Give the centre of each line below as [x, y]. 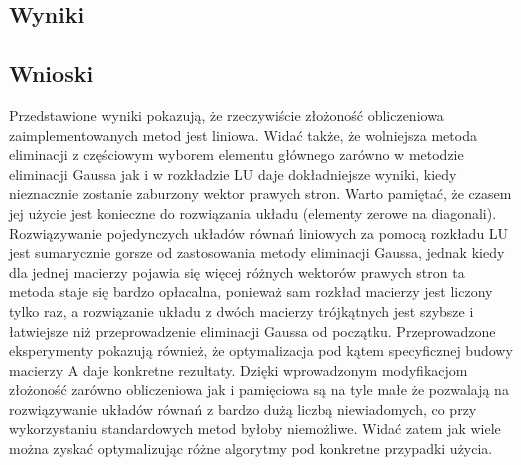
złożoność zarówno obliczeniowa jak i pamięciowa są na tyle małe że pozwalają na [259, 389]
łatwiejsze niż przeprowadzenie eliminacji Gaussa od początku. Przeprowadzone [252, 330]
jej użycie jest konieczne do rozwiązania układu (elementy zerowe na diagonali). [253, 212]
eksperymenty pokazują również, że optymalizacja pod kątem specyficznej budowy [261, 350]
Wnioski [51, 73]
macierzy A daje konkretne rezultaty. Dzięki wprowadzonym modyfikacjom [238, 369]
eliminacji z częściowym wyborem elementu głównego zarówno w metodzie [236, 154]
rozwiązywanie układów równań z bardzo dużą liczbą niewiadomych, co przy [243, 408]
